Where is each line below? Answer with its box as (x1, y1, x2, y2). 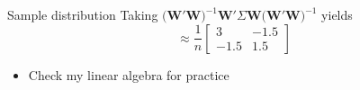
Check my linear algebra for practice (28, 65, 229, 84)
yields (321, 5, 353, 23)
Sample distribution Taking (7, 5, 158, 23)
